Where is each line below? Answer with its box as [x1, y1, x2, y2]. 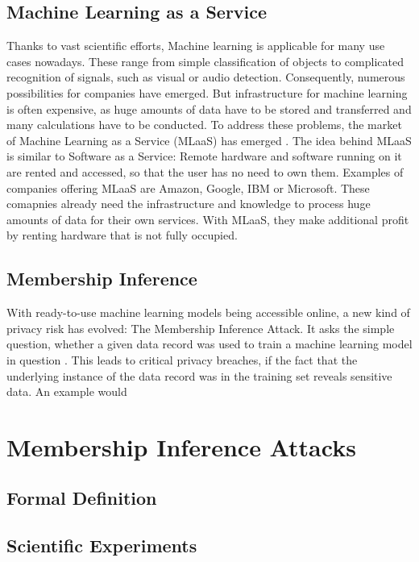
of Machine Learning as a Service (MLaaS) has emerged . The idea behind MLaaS [6, 131, 412, 148]
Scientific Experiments [6, 533, 197, 558]
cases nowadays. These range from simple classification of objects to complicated [6, 52, 404, 69]
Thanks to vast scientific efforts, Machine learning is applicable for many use [6, 37, 385, 54]
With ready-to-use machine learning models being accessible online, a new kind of [6, 304, 410, 321]
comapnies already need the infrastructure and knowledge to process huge [6, 195, 371, 212]
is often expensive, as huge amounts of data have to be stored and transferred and [6, 100, 412, 117]
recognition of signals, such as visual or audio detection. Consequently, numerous [6, 69, 405, 85]
